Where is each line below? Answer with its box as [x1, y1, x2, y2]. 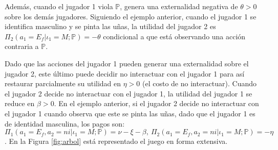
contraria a [5, 41, 39, 52]
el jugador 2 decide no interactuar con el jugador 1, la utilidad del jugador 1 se [5, 88, 252, 98]
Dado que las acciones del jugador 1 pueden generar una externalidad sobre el [5, 58, 249, 68]
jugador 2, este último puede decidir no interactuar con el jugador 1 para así [5, 68, 245, 79]
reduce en [5, 98, 35, 109]
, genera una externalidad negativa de [120, 1, 238, 11]
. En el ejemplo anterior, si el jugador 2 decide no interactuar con [54, 98, 259, 109]
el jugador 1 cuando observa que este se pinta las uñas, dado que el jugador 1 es [5, 108, 255, 118]
